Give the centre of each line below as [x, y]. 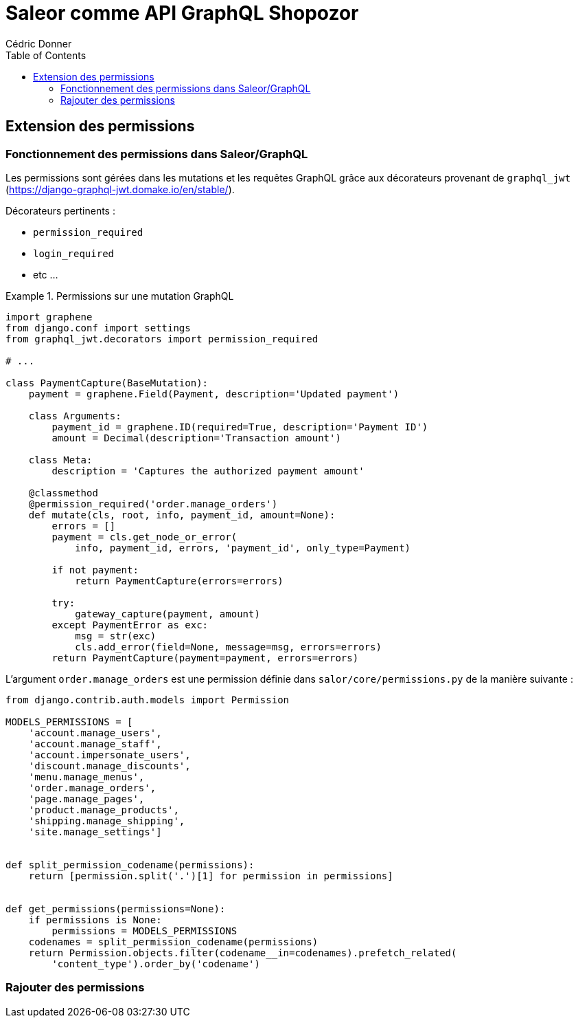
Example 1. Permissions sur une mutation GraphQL [120, 296]
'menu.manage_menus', [86, 777]
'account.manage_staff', [95, 744]
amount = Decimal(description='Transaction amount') [196, 438]
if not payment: [95, 570]
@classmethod [63, 493]
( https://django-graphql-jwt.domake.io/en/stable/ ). [120, 189]
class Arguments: [75, 416]
